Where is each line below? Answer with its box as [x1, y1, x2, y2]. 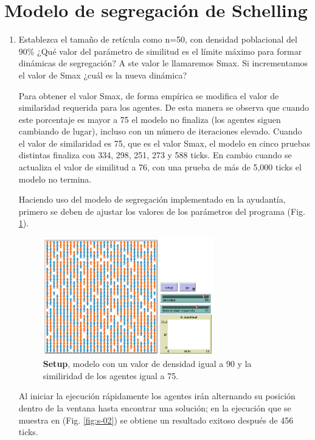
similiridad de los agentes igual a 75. [43, 369, 179, 382]
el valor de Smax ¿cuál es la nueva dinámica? [18, 68, 187, 81]
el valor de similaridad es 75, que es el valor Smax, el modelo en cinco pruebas [18, 136, 310, 149]
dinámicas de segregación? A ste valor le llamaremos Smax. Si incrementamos [18, 57, 308, 69]
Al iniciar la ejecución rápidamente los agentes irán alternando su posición [18, 389, 296, 402]
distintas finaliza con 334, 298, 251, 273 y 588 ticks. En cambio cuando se [18, 148, 292, 161]
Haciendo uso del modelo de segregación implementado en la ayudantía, [18, 193, 286, 206]
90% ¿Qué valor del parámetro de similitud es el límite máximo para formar [18, 44, 302, 57]
